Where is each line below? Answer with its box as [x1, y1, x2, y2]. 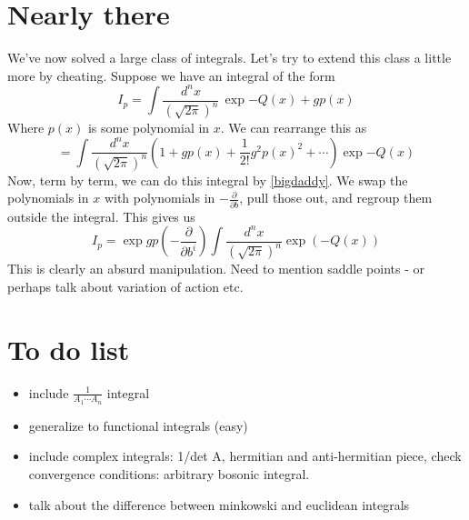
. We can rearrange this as [220, 118, 367, 137]
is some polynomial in [87, 118, 210, 137]
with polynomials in [104, 188, 215, 207]
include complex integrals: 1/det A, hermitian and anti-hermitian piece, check [28, 446, 462, 465]
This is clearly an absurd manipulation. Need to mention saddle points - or [7, 259, 425, 278]
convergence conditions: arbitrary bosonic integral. [28, 464, 310, 483]
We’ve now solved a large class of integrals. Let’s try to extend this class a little [7, 48, 452, 67]
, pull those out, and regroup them [239, 188, 433, 207]
